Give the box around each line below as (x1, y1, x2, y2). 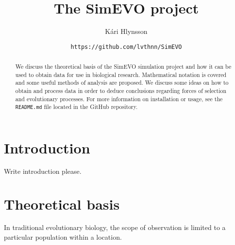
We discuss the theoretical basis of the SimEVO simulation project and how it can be (15, 62, 232, 71)
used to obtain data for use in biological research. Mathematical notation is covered (15, 70, 227, 78)
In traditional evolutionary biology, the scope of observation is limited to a (4, 222, 226, 232)
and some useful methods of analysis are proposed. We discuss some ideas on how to (15, 78, 229, 87)
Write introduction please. (4, 166, 82, 176)
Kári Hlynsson (105, 26, 148, 36)
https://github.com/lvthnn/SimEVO (70, 43, 182, 50)
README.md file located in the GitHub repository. (15, 103, 138, 111)
